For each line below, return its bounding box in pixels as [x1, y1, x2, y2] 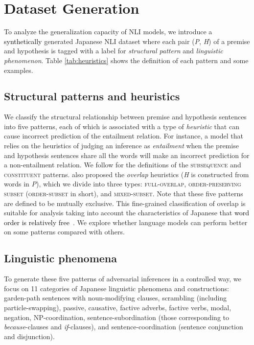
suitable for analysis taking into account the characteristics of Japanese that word [4, 207, 249, 218]
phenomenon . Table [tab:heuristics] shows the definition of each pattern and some [4, 55, 249, 65]
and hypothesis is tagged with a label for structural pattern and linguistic [4, 46, 223, 56]
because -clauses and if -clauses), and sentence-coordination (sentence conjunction [4, 322, 243, 332]
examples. [4, 65, 33, 75]
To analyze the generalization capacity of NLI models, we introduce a [4, 26, 212, 37]
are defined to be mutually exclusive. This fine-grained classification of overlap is [4, 198, 246, 208]
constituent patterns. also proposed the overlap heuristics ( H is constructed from [4, 169, 249, 179]
